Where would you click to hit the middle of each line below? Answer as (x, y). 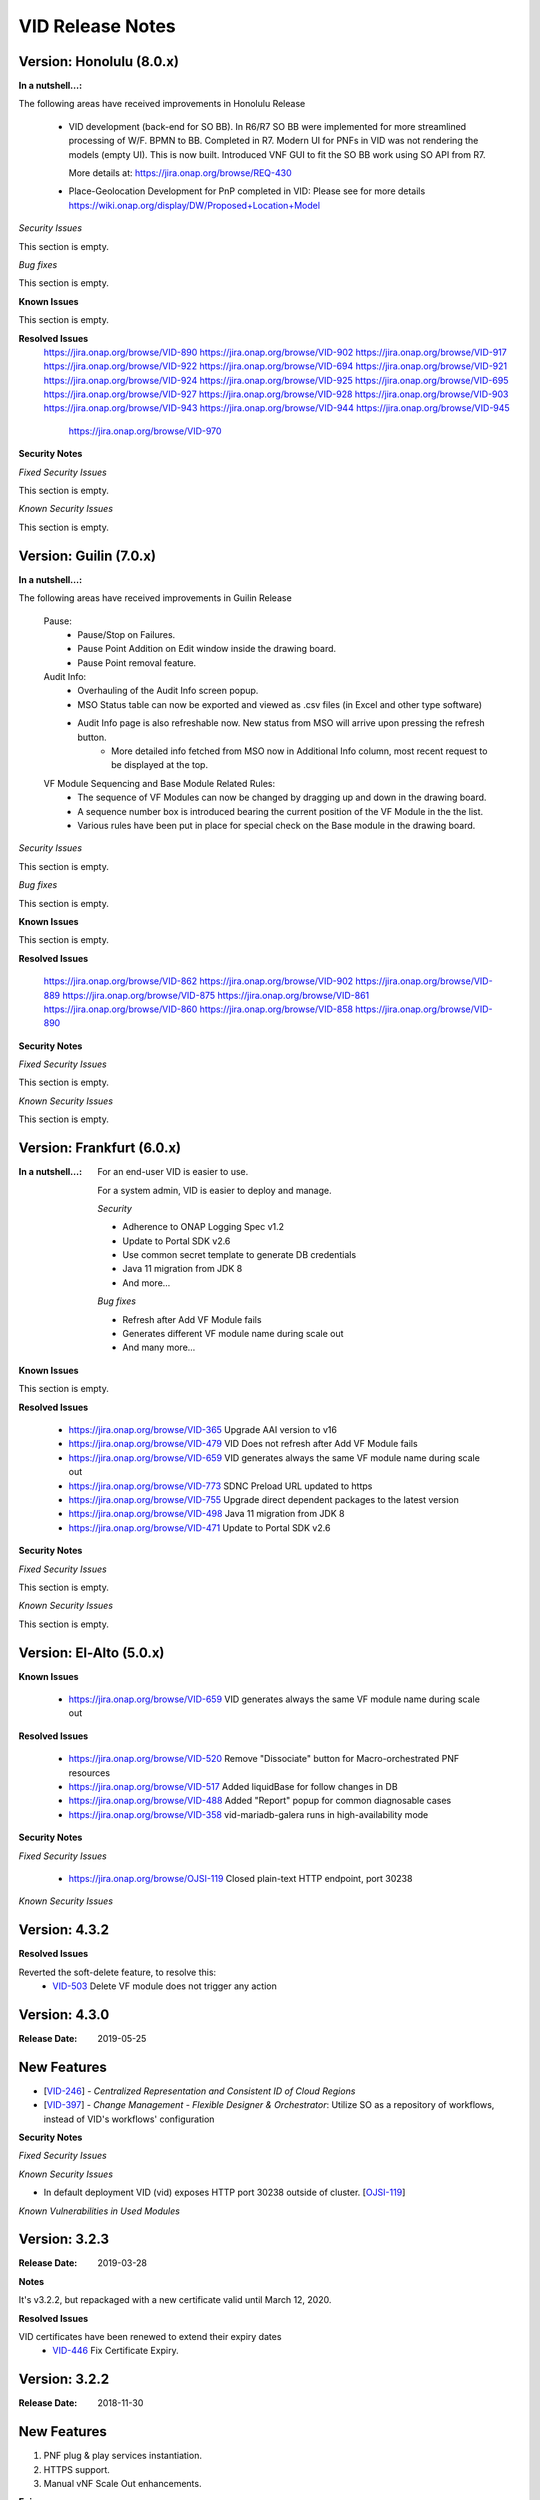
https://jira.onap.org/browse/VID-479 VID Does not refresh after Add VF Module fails (243, 1444)
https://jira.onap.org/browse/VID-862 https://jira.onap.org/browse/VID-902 (198, 981)
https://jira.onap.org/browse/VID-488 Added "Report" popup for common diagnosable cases (260, 1801)
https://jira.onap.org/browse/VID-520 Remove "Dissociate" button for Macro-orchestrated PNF (264, 1759)
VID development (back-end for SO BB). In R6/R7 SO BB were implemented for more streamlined (267, 126)
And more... (146, 1282)
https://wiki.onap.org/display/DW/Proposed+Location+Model (194, 205)
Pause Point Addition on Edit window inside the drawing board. (207, 649)
